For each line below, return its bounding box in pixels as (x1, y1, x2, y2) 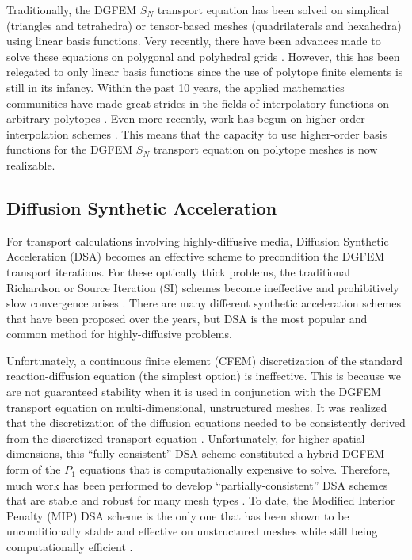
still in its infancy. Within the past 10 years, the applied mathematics (6, 78, 345, 95)
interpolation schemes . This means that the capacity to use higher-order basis (6, 125, 387, 142)
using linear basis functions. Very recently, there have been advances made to (6, 32, 381, 49)
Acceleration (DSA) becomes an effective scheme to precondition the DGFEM (6, 248, 385, 265)
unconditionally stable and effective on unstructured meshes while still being (6, 523, 378, 539)
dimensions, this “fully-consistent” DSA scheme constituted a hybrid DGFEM (6, 445, 385, 462)
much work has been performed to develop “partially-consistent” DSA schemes (6, 476, 388, 493)
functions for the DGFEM (6, 141, 133, 158)
